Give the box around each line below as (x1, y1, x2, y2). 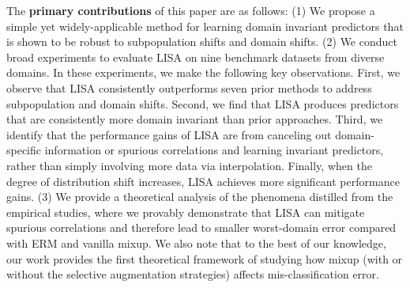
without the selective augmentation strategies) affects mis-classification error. (6, 266, 379, 282)
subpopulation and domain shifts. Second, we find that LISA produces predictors (6, 95, 399, 112)
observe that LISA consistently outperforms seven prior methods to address (6, 79, 372, 96)
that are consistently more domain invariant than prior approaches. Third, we (6, 111, 383, 127)
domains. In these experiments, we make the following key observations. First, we (6, 64, 401, 81)
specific (6, 142, 42, 158)
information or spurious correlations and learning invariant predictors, (44, 142, 384, 158)
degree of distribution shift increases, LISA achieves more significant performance (6, 172, 400, 189)
